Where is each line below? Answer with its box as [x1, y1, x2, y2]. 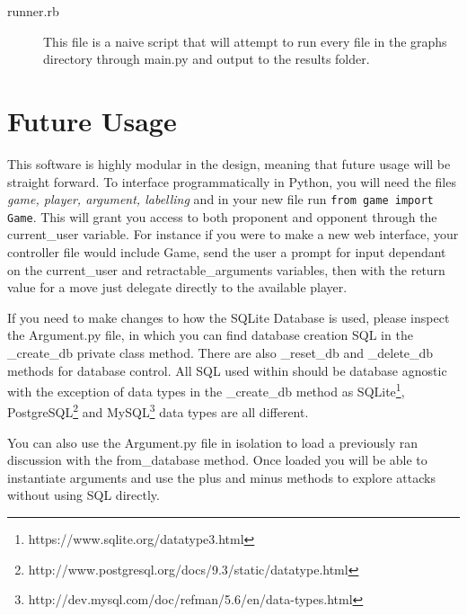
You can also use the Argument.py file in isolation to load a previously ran [7, 432, 419, 451]
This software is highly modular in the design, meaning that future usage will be [7, 154, 451, 173]
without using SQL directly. [7, 486, 160, 504]
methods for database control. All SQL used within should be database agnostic [7, 361, 447, 379]
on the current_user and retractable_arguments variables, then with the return [7, 260, 445, 279]
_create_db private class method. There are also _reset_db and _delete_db [7, 343, 434, 361]
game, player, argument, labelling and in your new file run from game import [7, 190, 434, 209]
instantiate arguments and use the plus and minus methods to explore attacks [7, 468, 436, 486]
